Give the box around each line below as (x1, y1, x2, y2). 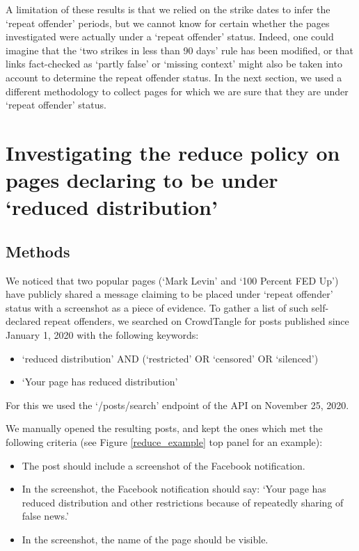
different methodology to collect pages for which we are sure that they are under (6, 83, 349, 98)
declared (6, 314, 41, 328)
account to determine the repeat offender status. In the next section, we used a (6, 70, 342, 84)
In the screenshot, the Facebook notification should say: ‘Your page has (22, 481, 326, 496)
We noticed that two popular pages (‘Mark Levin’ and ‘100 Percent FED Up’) (6, 273, 339, 287)
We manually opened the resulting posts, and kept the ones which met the (6, 421, 323, 436)
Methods (6, 240, 70, 262)
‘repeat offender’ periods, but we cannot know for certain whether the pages (6, 15, 330, 30)
